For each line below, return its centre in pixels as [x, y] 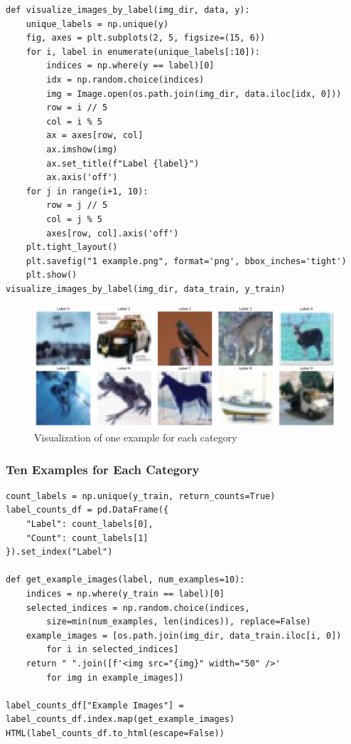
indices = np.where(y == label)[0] [130, 66]
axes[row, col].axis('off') [113, 233]
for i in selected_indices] [113, 650]
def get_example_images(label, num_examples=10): [125, 580]
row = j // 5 [77, 205]
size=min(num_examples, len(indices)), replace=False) [179, 622]
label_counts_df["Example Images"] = [95, 705]
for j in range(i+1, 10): [87, 191]
